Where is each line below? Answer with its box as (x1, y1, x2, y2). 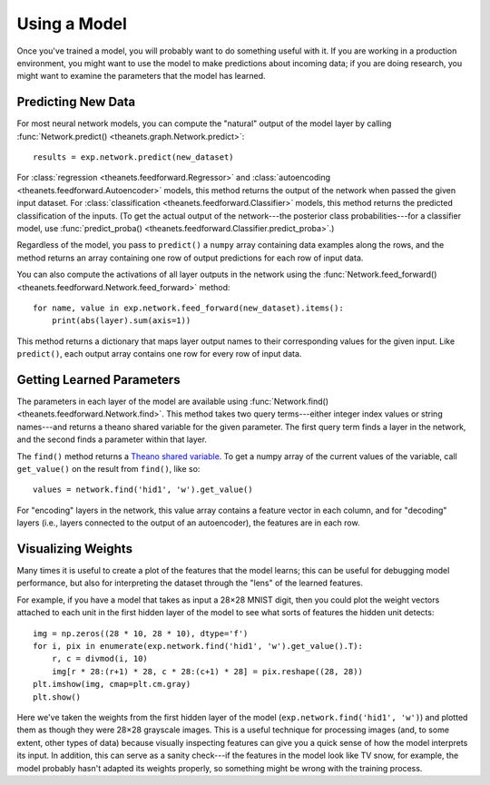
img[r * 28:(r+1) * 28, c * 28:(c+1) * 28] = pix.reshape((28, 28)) (51, 666, 363, 676)
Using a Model (16, 14, 127, 34)
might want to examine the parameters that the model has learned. (16, 71, 267, 82)
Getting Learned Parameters (16, 372, 181, 388)
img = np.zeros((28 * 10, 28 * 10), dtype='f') (33, 628, 249, 639)
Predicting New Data (16, 94, 136, 110)
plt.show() (33, 692, 82, 702)
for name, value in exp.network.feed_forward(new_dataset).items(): (33, 302, 344, 313)
